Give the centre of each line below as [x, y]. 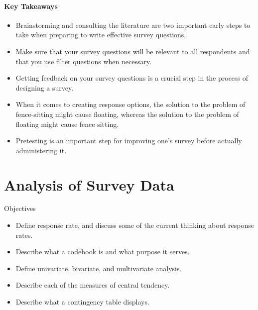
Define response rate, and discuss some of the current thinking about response [135, 225]
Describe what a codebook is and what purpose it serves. [103, 252]
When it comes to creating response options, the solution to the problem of [130, 104]
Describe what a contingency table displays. [82, 302]
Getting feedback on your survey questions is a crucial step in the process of [132, 78]
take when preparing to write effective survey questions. [101, 35]
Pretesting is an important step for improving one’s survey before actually [129, 141]
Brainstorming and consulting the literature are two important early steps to [133, 25]
